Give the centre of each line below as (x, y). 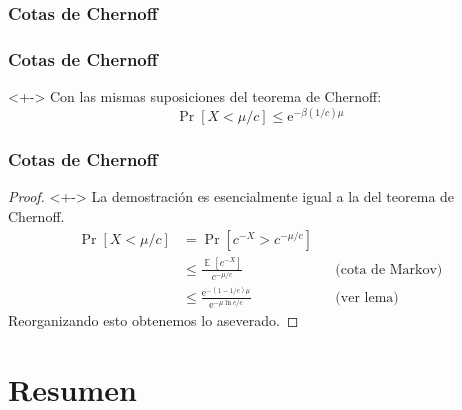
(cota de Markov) (389, 269)
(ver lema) (367, 297)
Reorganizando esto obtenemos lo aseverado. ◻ (153, 320)
